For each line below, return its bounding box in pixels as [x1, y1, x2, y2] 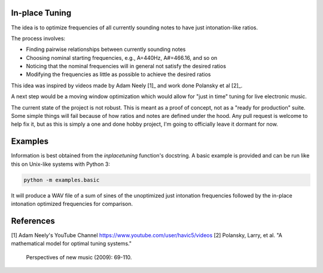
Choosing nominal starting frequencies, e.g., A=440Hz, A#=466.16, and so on [26, 54, 218, 61]
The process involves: [11, 35, 66, 42]
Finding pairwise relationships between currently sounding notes [26, 45, 186, 53]
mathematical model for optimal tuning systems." [11, 240, 132, 247]
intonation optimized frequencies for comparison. [11, 201, 133, 208]
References [11, 216, 55, 226]
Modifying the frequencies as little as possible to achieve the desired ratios [26, 71, 211, 78]
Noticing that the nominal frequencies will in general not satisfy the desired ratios [26, 63, 227, 70]
